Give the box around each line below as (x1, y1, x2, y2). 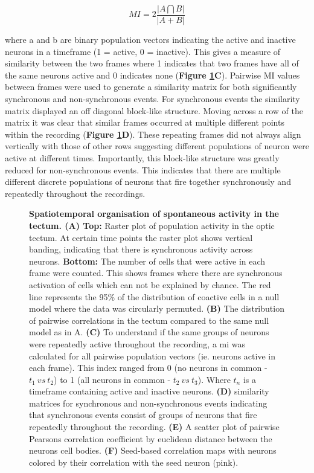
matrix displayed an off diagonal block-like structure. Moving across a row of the (5, 104, 304, 117)
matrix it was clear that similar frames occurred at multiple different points (5, 116, 284, 129)
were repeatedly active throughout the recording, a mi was (29, 337, 246, 350)
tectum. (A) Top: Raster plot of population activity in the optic (29, 219, 275, 231)
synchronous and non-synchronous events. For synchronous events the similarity (5, 92, 300, 105)
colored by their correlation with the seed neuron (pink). (29, 455, 239, 468)
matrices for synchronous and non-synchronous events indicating (29, 396, 268, 409)
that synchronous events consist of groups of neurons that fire (29, 408, 257, 421)
